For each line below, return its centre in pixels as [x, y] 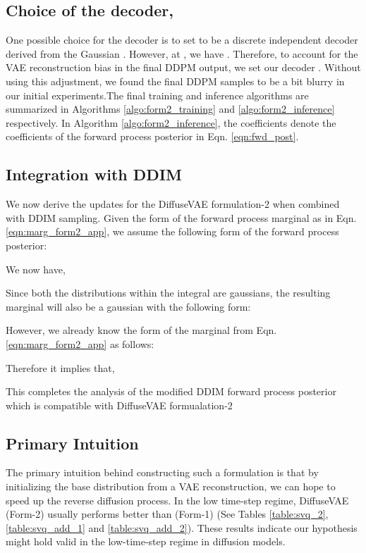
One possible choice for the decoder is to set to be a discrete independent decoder [182, 40]
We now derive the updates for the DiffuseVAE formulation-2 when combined [173, 204]
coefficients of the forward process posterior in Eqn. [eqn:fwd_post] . [152, 136]
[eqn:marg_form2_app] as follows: [80, 343]
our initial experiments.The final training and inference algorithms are [157, 95]
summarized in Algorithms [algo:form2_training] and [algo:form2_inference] [170, 109]
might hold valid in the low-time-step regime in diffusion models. [146, 541]
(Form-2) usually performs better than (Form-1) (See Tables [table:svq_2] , [167, 514]
